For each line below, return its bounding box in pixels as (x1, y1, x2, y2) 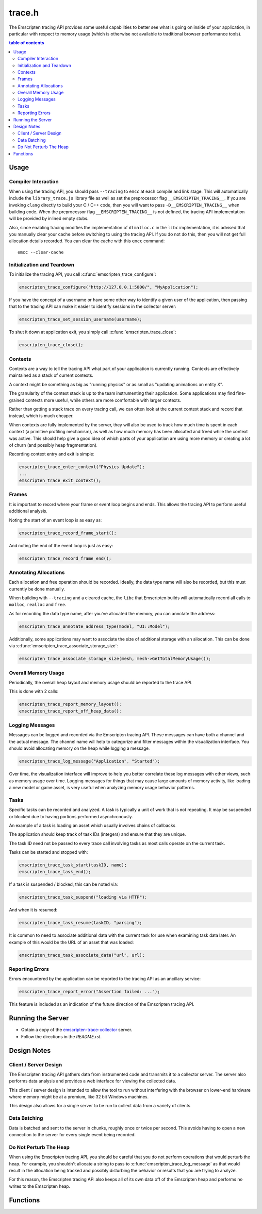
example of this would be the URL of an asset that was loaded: (9, 939, 134, 945)
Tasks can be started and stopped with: (9, 849, 88, 855)
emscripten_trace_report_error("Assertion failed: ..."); (19, 989, 160, 995)
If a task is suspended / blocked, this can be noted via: (9, 881, 118, 887)
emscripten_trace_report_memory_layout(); (19, 702, 122, 707)
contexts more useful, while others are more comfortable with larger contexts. (25, 397, 181, 403)
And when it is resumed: (9, 907, 58, 913)
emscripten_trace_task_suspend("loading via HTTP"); (19, 894, 147, 900)
